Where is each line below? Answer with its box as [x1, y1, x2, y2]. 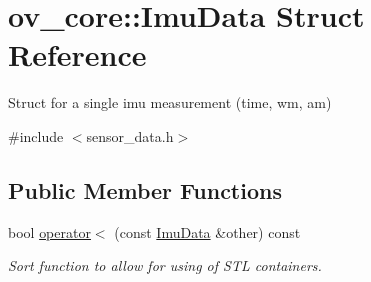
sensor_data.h [86, 125, 174, 146]
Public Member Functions [8, 174, 282, 205]
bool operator [8, 221, 91, 242]
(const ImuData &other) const [114, 221, 301, 242]
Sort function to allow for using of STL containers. [8, 255, 322, 276]
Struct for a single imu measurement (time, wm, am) [8, 92, 332, 113]
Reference [8, 34, 147, 75]
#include [8, 125, 64, 146]
